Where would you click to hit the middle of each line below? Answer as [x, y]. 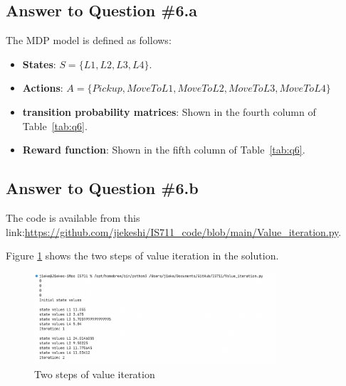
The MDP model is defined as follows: [89, 40]
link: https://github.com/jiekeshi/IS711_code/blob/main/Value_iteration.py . [174, 231]
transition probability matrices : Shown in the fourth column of [169, 111]
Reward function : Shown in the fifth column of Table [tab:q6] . [164, 150]
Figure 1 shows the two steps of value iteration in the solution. [142, 256]
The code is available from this [73, 217]
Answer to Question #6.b [102, 188]
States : [39, 64]
